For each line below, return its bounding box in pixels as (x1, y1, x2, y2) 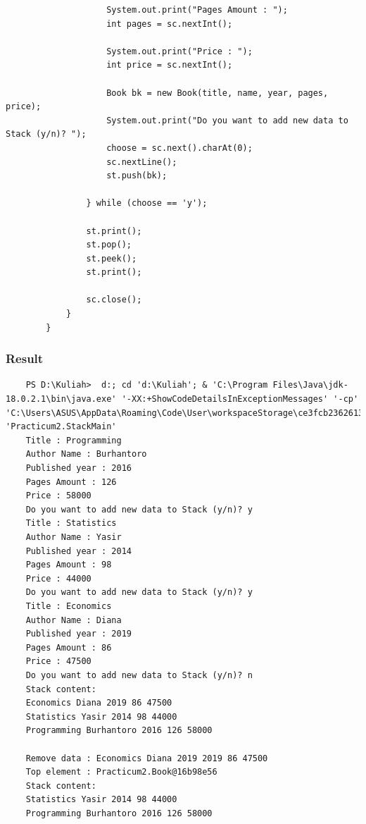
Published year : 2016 (25, 463, 132, 474)
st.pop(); (86, 240, 132, 250)
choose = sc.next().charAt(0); (106, 142, 253, 153)
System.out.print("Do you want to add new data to (106, 115, 348, 125)
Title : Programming (25, 435, 122, 445)
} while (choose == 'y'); (86, 198, 208, 209)
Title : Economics (25, 601, 112, 611)
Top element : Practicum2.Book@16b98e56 (25, 767, 217, 777)
